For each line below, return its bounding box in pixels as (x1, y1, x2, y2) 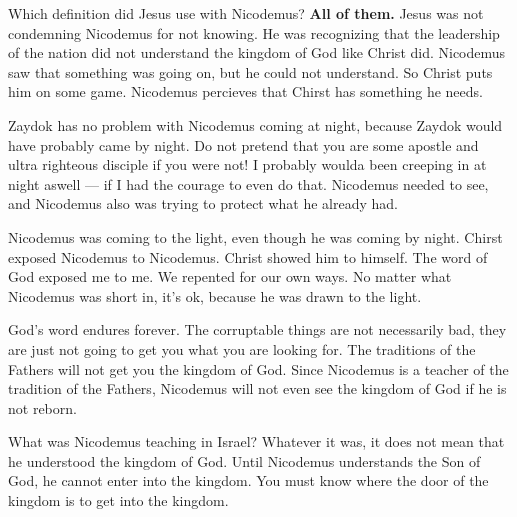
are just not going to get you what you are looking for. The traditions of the (8, 338, 476, 359)
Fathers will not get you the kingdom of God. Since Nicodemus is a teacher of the (8, 358, 509, 379)
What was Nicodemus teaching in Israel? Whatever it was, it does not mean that (8, 431, 505, 452)
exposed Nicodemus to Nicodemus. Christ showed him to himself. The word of (8, 246, 488, 267)
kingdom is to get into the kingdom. (8, 490, 229, 511)
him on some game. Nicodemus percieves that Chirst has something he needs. (8, 81, 483, 102)
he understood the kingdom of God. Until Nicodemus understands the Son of (8, 450, 481, 471)
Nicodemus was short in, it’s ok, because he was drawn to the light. (8, 285, 422, 306)
